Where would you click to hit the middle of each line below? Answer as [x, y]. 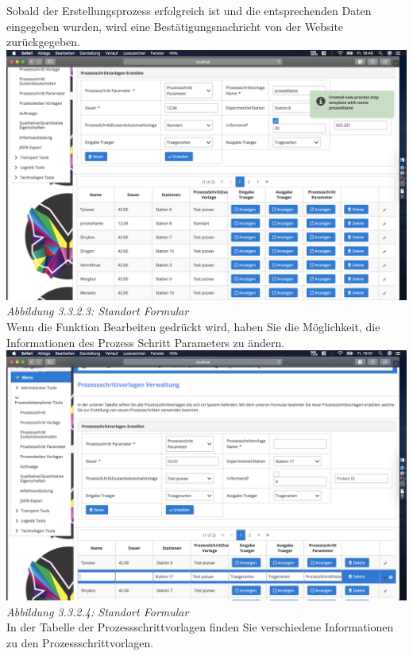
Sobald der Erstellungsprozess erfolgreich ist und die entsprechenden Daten [189, 10]
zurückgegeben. [43, 42]
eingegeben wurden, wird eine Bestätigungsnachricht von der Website [175, 26]
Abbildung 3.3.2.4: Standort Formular [98, 611]
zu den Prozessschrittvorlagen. [80, 642]
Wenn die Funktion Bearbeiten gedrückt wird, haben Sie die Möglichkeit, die [193, 326]
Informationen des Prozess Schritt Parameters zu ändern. [146, 342]
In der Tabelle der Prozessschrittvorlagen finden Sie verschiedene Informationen [200, 627]
